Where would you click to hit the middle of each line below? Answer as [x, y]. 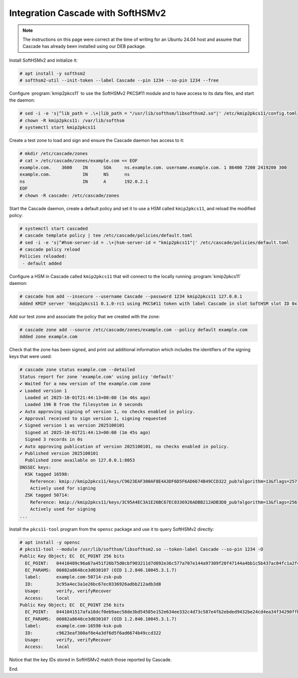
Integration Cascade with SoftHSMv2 [88, 13]
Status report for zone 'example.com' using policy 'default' [97, 377]
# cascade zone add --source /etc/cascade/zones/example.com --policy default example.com [134, 330]
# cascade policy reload [50, 250]
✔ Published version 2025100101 [59, 454]
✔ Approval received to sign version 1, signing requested [93, 419]
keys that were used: [31, 357]
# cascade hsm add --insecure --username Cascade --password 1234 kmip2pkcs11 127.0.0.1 [131, 297]
